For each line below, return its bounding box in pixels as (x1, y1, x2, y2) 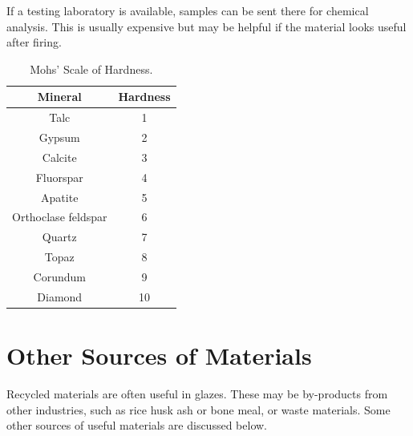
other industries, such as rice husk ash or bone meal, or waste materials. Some (6, 401, 391, 418)
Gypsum (38, 129, 80, 146)
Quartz (42, 228, 77, 245)
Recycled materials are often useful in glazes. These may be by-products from (6, 386, 388, 402)
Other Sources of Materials (6, 339, 312, 372)
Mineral (37, 88, 82, 105)
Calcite (42, 148, 77, 165)
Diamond (37, 288, 83, 305)
